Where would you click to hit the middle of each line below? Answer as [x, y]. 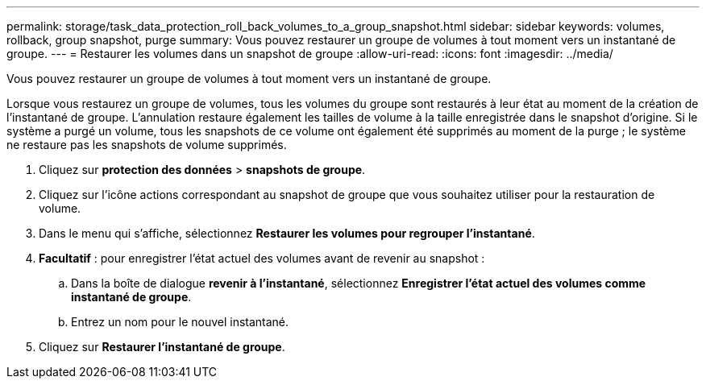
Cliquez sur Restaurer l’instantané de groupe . [162, 347]
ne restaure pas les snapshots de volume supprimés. [147, 145]
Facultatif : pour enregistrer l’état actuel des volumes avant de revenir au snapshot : [262, 258]
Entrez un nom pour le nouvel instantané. [180, 322]
